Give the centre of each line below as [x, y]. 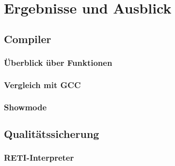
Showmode [25, 107]
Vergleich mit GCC [42, 84]
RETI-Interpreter [39, 158]
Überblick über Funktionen [58, 63]
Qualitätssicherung [52, 134]
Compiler [28, 38]
